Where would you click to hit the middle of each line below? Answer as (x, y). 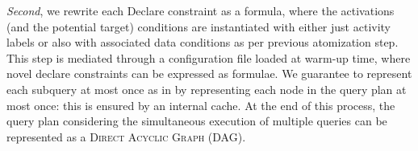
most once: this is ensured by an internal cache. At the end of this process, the (201, 105)
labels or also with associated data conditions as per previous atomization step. (203, 42)
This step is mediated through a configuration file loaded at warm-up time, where (209, 57)
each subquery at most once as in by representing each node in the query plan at (207, 89)
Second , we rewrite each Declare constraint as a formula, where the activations (201, 10)
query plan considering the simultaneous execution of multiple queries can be (197, 121)
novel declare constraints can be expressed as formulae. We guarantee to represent (209, 73)
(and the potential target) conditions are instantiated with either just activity (199, 26)
